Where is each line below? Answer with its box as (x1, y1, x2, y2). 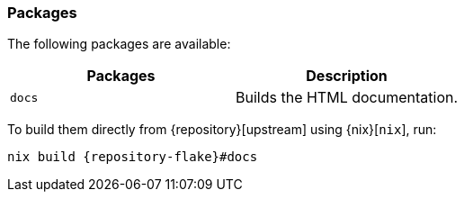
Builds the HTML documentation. (236, 88, 459, 107)
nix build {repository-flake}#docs (7, 149, 258, 165)
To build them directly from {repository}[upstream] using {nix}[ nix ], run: (7, 122, 437, 138)
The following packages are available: (7, 36, 231, 52)
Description (306, 67, 388, 86)
